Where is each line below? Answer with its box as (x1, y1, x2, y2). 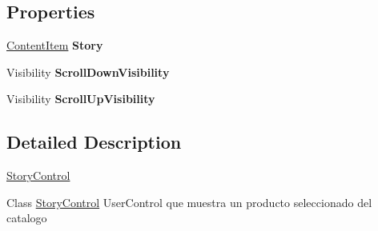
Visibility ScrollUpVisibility (6, 90, 155, 107)
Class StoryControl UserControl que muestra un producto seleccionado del (6, 193, 372, 210)
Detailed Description (6, 129, 182, 154)
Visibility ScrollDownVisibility (6, 63, 170, 80)
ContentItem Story (6, 37, 103, 54)
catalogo (6, 209, 47, 226)
